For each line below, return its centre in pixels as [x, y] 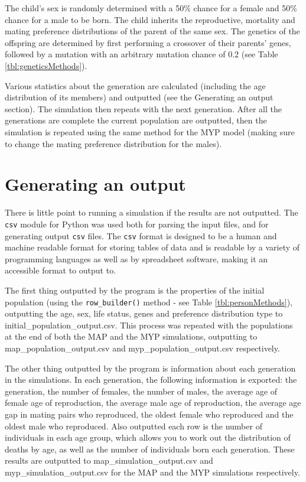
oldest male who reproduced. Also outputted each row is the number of [134, 426]
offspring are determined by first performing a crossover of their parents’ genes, [148, 42]
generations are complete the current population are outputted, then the [136, 120]
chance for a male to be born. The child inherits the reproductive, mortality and [150, 19]
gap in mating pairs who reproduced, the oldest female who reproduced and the [149, 414]
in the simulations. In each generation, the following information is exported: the [151, 380]
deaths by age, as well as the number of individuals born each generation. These [150, 449]
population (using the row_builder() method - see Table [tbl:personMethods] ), [149, 302]
